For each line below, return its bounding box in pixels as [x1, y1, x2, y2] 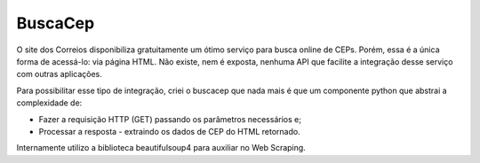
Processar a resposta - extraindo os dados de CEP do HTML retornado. [38, 126, 301, 136]
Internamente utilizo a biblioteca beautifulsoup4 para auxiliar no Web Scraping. [16, 143, 306, 153]
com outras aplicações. [16, 69, 102, 80]
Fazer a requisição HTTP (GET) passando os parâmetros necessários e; [38, 113, 302, 124]
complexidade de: [16, 97, 83, 108]
